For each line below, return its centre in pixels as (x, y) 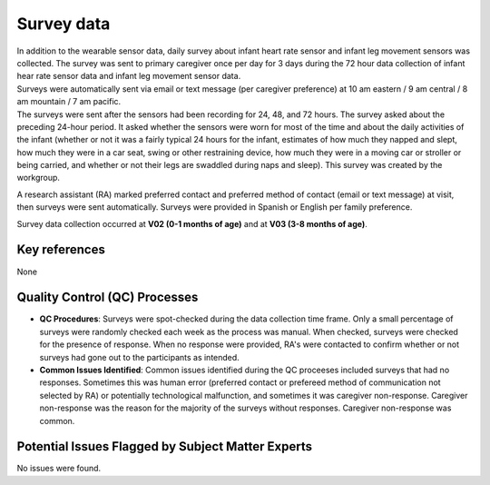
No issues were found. (59, 469)
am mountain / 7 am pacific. (69, 102)
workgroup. (39, 178)
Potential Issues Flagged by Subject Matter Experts (165, 446)
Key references (61, 250)
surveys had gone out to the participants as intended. (139, 357)
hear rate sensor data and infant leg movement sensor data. (129, 76)
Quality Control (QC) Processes (108, 297)
